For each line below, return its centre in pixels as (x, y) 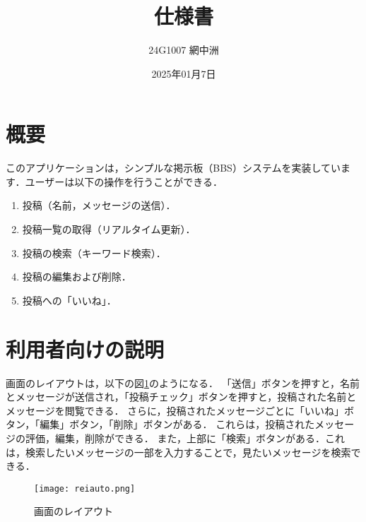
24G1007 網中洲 (184, 50)
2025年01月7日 (184, 73)
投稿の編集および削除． (77, 277)
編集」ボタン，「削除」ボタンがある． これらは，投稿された (177, 424)
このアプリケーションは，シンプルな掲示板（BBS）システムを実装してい (173, 168)
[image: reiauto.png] (85, 488)
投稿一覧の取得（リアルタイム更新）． (109, 229)
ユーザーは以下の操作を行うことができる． (124, 181)
